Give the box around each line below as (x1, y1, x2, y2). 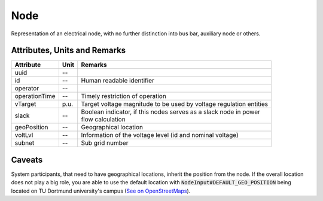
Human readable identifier (81, 77, 155, 85)
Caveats (11, 154, 43, 165)
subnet (14, 139, 35, 147)
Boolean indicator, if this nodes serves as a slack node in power (81, 108, 260, 116)
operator (14, 84, 39, 93)
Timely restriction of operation (81, 92, 167, 100)
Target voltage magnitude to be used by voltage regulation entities (81, 100, 269, 108)
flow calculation (81, 115, 126, 124)
